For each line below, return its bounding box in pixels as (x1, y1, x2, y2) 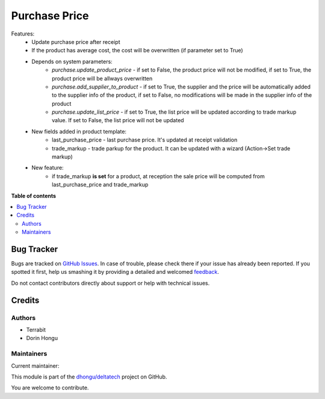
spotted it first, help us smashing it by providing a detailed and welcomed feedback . (11, 268, 220, 276)
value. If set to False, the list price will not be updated (52, 117, 184, 124)
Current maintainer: (11, 362, 60, 370)
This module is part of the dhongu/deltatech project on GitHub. (11, 373, 167, 380)
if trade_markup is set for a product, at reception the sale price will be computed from (52, 172, 265, 180)
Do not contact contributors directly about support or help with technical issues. (11, 279, 210, 286)
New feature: (31, 164, 64, 172)
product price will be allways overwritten (52, 75, 153, 82)
